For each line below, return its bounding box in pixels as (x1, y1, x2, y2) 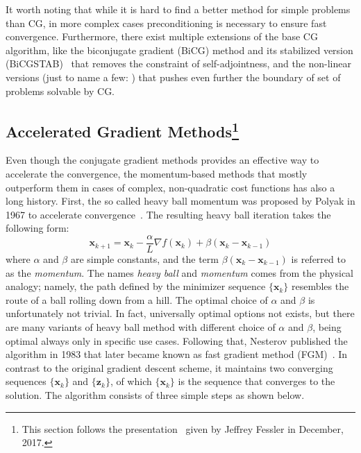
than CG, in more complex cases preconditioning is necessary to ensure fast (6, 15, 327, 30)
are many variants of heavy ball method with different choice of (6, 319, 276, 334)
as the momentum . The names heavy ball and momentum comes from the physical (6, 265, 353, 280)
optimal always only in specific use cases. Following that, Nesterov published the (6, 333, 348, 348)
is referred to (291, 251, 346, 266)
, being (312, 319, 342, 334)
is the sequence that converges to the (178, 374, 335, 388)
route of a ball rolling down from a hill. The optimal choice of (6, 292, 268, 307)
